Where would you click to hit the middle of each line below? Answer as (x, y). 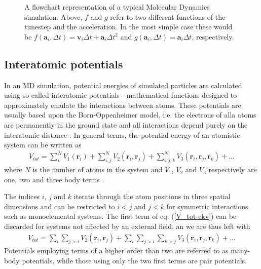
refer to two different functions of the (168, 16)
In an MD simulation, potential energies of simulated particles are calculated (123, 85)
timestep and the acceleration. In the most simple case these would (128, 27)
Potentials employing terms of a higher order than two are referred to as (116, 251)
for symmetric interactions (207, 206)
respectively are (233, 169)
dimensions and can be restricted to (60, 206)
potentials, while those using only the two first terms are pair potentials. (134, 261)
